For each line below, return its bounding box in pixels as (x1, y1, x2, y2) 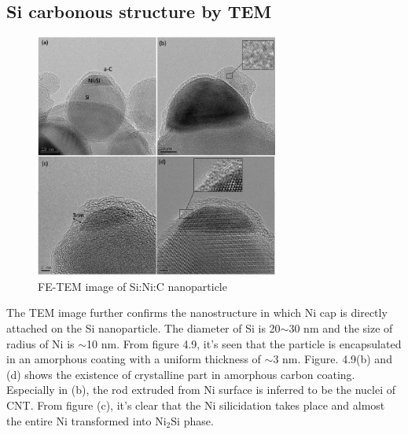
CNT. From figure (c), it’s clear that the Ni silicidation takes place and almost (6, 397, 385, 414)
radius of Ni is (6, 335, 75, 351)
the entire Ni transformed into (6, 412, 152, 428)
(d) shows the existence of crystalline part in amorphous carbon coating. (6, 366, 355, 382)
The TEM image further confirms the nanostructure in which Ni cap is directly (6, 304, 388, 321)
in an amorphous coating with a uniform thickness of (6, 351, 261, 367)
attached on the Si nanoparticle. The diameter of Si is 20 (6, 320, 281, 337)
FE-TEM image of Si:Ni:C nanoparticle (38, 278, 227, 294)
